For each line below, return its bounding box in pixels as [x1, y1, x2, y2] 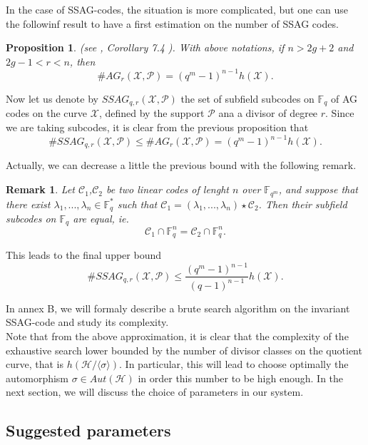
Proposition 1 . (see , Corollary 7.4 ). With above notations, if [6, 40, 285, 55]
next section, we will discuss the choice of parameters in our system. [6, 384, 304, 399]
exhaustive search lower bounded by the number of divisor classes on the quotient [6, 342, 362, 357]
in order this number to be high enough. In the [138, 370, 344, 385]
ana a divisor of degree [218, 106, 318, 121]
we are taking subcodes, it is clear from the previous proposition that [6, 119, 309, 134]
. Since [325, 106, 354, 121]
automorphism [6, 370, 69, 385]
